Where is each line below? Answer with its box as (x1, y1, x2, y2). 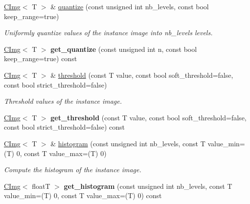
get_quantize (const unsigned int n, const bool (50, 44, 197, 54)
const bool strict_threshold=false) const (4, 122, 125, 132)
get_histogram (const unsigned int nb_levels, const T (64, 181, 232, 191)
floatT (32, 181, 50, 191)
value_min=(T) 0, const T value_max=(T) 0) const (4, 190, 162, 201)
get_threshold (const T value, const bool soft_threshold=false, (50, 112, 247, 122)
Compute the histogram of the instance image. (4, 164, 141, 175)
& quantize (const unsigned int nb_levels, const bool (50, 1, 209, 11)
